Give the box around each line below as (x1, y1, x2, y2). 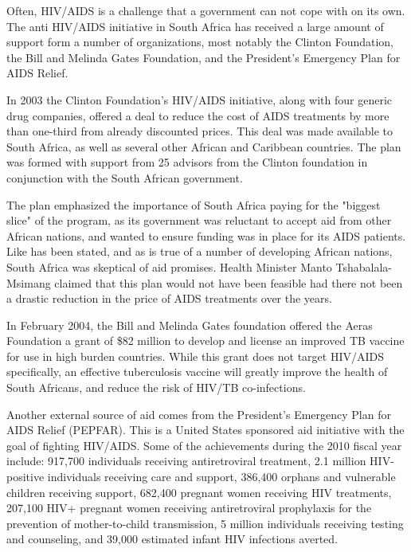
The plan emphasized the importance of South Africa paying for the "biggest (6, 196, 381, 213)
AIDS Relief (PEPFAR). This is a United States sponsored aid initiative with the (6, 421, 405, 438)
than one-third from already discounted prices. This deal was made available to (6, 123, 393, 139)
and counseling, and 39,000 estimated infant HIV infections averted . (6, 530, 339, 547)
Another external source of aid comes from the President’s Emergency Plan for (6, 405, 391, 422)
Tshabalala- (335, 258, 392, 275)
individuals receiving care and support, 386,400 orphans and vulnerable (47, 468, 396, 485)
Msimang (6, 274, 51, 291)
